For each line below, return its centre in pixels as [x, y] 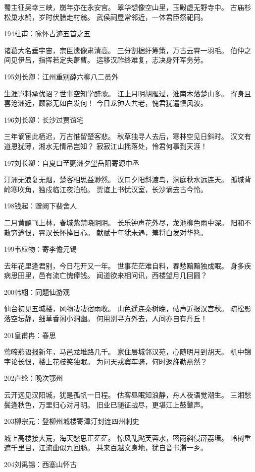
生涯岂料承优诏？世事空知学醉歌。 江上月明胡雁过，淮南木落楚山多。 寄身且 [128, 93]
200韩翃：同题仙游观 [37, 292]
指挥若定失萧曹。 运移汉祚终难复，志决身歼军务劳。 [123, 60]
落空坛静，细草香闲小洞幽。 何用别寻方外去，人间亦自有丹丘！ [106, 318]
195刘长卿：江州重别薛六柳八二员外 [61, 76]
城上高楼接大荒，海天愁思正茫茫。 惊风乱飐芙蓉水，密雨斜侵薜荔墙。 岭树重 [128, 438]
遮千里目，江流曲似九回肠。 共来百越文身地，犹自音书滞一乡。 [106, 447]
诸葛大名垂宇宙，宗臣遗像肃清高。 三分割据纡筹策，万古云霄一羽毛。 [116, 50]
